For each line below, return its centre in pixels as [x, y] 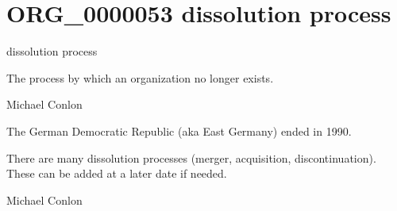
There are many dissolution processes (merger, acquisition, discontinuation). [191, 157]
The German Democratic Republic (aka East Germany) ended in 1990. [179, 130]
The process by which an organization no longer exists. [140, 77]
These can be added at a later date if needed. [117, 173]
